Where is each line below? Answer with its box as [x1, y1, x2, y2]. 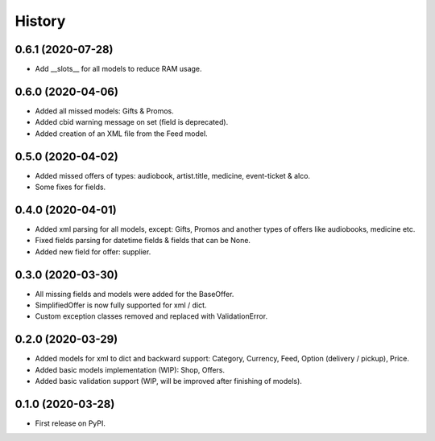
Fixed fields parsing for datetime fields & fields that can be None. [35, 236, 251, 245]
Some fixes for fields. [35, 182, 106, 192]
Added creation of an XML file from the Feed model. [35, 129, 209, 138]
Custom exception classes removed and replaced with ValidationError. [35, 311, 268, 321]
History [14, 12, 66, 30]
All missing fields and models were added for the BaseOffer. [35, 289, 234, 299]
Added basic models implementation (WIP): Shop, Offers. [35, 365, 226, 374]
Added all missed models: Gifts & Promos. [35, 105, 175, 116]
